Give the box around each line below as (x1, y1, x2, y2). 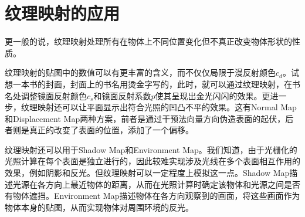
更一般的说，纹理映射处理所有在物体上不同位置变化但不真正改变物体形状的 (5, 35, 292, 48)
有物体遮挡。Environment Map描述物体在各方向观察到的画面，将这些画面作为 (5, 189, 300, 202)
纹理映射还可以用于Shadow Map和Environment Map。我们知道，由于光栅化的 (5, 143, 297, 155)
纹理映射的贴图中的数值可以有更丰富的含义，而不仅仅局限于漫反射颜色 (5, 66, 276, 79)
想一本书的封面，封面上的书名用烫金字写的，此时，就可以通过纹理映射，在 (5, 77, 292, 90)
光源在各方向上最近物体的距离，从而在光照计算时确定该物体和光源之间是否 (12, 178, 300, 190)
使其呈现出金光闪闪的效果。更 (155, 89, 270, 101)
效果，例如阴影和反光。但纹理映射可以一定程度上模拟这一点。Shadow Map (5, 167, 290, 179)
